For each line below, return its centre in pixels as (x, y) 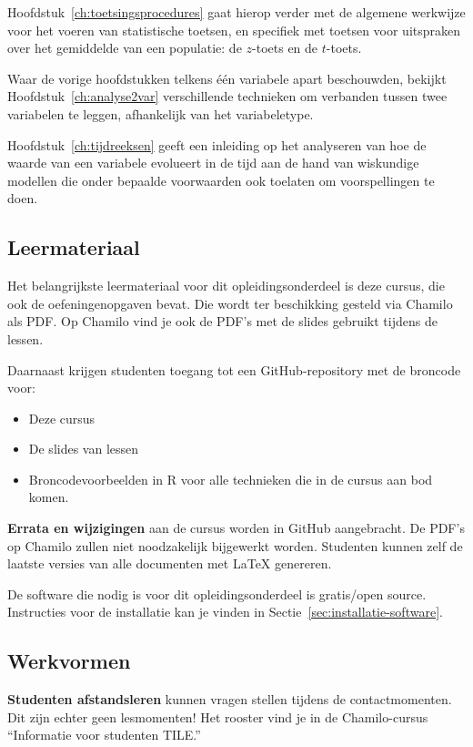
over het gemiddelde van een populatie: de (125, 48)
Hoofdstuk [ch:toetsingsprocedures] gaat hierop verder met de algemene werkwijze (236, 12)
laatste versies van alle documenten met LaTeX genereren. (170, 563)
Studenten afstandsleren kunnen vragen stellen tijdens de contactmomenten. (230, 699)
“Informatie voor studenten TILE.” (104, 735)
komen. (49, 497)
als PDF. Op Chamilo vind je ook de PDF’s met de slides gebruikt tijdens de (222, 321)
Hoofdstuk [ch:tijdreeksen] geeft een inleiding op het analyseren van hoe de (217, 144)
